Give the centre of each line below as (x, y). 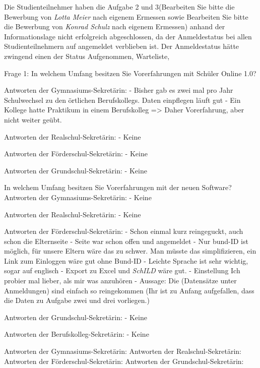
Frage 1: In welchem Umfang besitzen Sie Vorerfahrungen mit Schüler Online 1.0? (130, 73)
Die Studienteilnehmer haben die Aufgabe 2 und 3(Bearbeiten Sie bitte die (119, 7)
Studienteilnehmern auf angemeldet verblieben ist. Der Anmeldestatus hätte (122, 46)
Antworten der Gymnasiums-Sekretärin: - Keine (78, 197)
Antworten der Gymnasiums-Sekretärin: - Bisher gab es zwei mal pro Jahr (119, 90)
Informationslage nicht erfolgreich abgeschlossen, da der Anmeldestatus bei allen (128, 36)
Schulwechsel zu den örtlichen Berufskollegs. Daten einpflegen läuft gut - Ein (122, 100)
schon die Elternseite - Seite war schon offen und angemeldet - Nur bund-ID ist (126, 241)
